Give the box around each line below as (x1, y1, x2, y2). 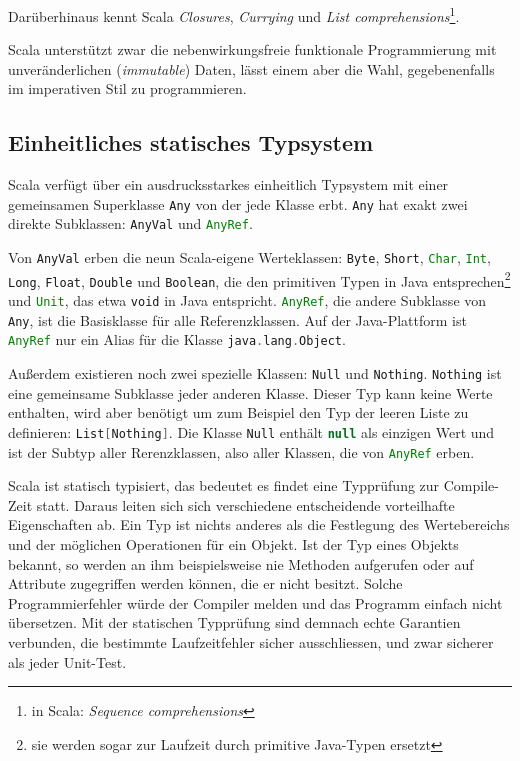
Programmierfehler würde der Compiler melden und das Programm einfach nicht (8, 592, 503, 613)
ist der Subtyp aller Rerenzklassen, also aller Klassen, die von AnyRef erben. (8, 441, 475, 462)
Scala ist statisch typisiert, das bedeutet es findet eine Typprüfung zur (8, 475, 440, 496)
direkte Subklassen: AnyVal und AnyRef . (8, 213, 253, 234)
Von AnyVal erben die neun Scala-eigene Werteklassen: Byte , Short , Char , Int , (8, 247, 491, 268)
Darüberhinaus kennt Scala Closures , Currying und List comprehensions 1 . (8, 3, 460, 26)
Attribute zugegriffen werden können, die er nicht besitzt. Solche (8, 573, 403, 594)
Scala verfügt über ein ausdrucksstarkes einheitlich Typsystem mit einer (8, 174, 449, 195)
